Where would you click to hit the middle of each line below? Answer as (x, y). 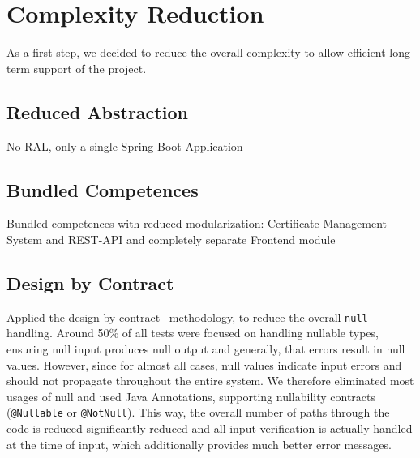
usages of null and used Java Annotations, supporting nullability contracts (191, 396)
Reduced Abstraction (97, 111)
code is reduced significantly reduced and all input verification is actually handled (210, 428)
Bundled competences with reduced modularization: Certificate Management (197, 223)
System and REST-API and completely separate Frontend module (171, 239)
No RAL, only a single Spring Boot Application (125, 146)
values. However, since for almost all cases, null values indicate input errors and (204, 364)
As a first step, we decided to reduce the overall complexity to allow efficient (196, 52)
